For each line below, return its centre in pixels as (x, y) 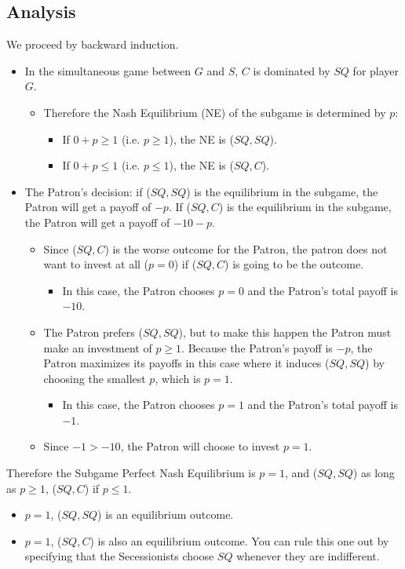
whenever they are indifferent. (308, 556)
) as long (374, 473)
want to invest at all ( (96, 264)
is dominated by (292, 70)
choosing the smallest (95, 378)
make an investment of (98, 347)
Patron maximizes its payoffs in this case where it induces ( (186, 363)
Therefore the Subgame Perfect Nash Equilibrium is (131, 473)
